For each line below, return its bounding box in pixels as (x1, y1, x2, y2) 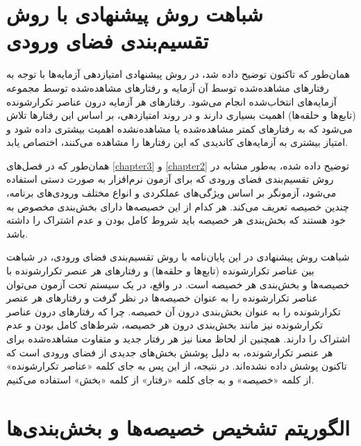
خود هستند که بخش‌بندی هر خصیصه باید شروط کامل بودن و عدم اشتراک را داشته (6, 213, 346, 227)
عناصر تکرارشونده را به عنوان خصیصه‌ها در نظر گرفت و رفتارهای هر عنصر (6, 290, 318, 305)
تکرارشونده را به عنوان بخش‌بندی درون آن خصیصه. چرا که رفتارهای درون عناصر (6, 304, 341, 318)
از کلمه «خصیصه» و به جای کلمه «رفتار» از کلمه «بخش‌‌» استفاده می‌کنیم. (6, 372, 314, 386)
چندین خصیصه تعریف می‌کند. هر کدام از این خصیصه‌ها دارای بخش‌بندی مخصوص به (6, 199, 349, 213)
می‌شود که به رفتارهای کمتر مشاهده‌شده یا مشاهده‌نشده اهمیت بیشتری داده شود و (6, 121, 353, 135)
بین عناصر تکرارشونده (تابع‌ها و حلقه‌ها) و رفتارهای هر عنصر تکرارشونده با (6, 263, 314, 278)
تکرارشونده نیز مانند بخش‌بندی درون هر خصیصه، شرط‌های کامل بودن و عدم (6, 317, 324, 332)
